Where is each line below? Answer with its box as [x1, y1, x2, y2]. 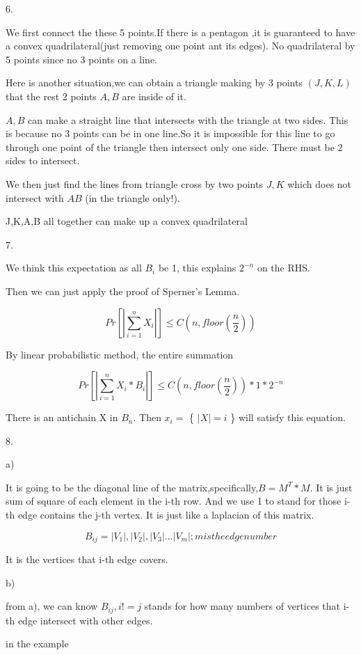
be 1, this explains [158, 260, 236, 275]
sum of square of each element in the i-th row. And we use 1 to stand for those [6, 494, 342, 508]
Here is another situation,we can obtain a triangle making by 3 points [6, 75, 303, 90]
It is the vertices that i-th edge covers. [6, 552, 168, 567]
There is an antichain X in [6, 410, 118, 425]
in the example [6, 636, 69, 651]
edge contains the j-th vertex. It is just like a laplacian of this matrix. [17, 507, 314, 522]
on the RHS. [257, 260, 310, 275]
